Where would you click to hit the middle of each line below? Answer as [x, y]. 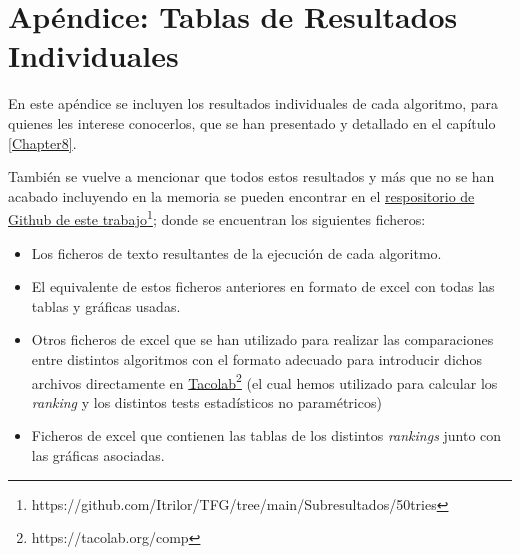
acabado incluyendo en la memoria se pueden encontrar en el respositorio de [241, 195]
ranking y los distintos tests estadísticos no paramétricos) [206, 401]
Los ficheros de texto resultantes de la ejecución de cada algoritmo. [236, 252]
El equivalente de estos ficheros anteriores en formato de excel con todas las [263, 286]
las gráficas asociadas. [98, 454]
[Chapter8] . [42, 142]
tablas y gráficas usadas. [106, 305]
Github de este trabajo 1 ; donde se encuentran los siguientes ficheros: [217, 217]
